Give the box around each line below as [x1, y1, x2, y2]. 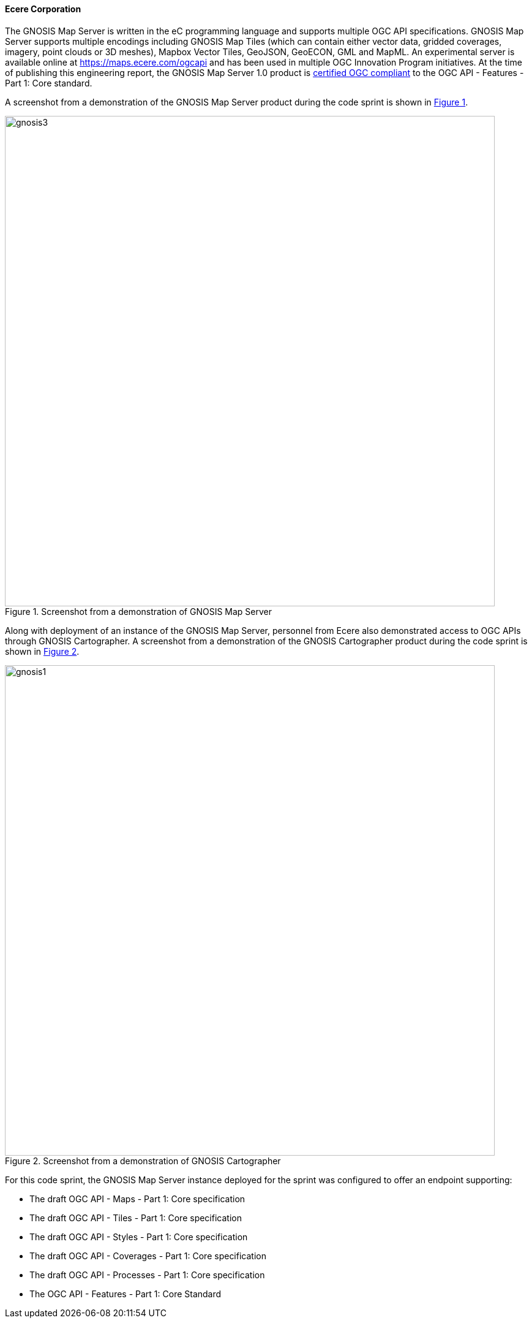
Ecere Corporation [5, 4, 81, 14]
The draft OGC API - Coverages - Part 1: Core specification [29, 1250, 266, 1261]
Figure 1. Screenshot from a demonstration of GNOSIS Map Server [5, 606, 272, 617]
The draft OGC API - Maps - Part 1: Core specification [29, 1193, 245, 1204]
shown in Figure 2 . [5, 646, 80, 657]
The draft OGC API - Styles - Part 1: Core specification [29, 1231, 248, 1242]
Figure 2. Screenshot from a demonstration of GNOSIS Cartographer [5, 1155, 281, 1166]
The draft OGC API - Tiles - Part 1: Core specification [29, 1212, 242, 1223]
